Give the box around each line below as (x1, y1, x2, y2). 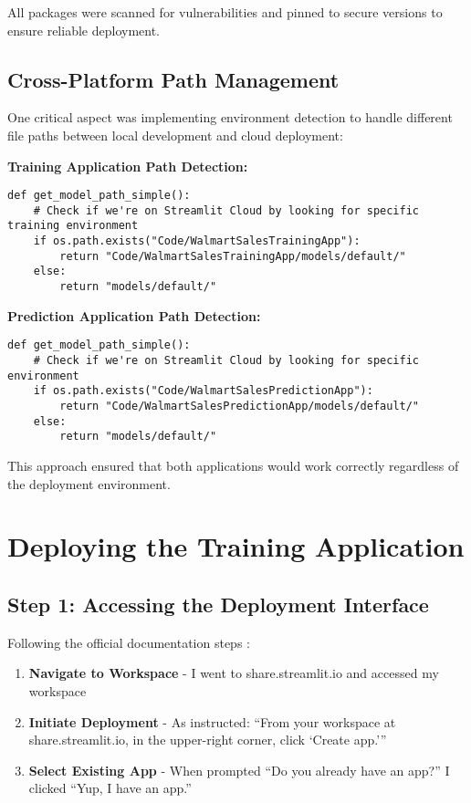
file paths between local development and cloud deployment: (7, 125, 343, 144)
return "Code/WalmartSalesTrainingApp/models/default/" (59, 249, 406, 263)
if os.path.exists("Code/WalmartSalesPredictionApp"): (33, 384, 373, 398)
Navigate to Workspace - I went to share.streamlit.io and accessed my (28, 663, 439, 683)
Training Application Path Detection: (7, 156, 248, 175)
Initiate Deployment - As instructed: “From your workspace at (28, 712, 396, 731)
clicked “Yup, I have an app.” (28, 778, 192, 798)
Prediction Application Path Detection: (7, 306, 261, 325)
